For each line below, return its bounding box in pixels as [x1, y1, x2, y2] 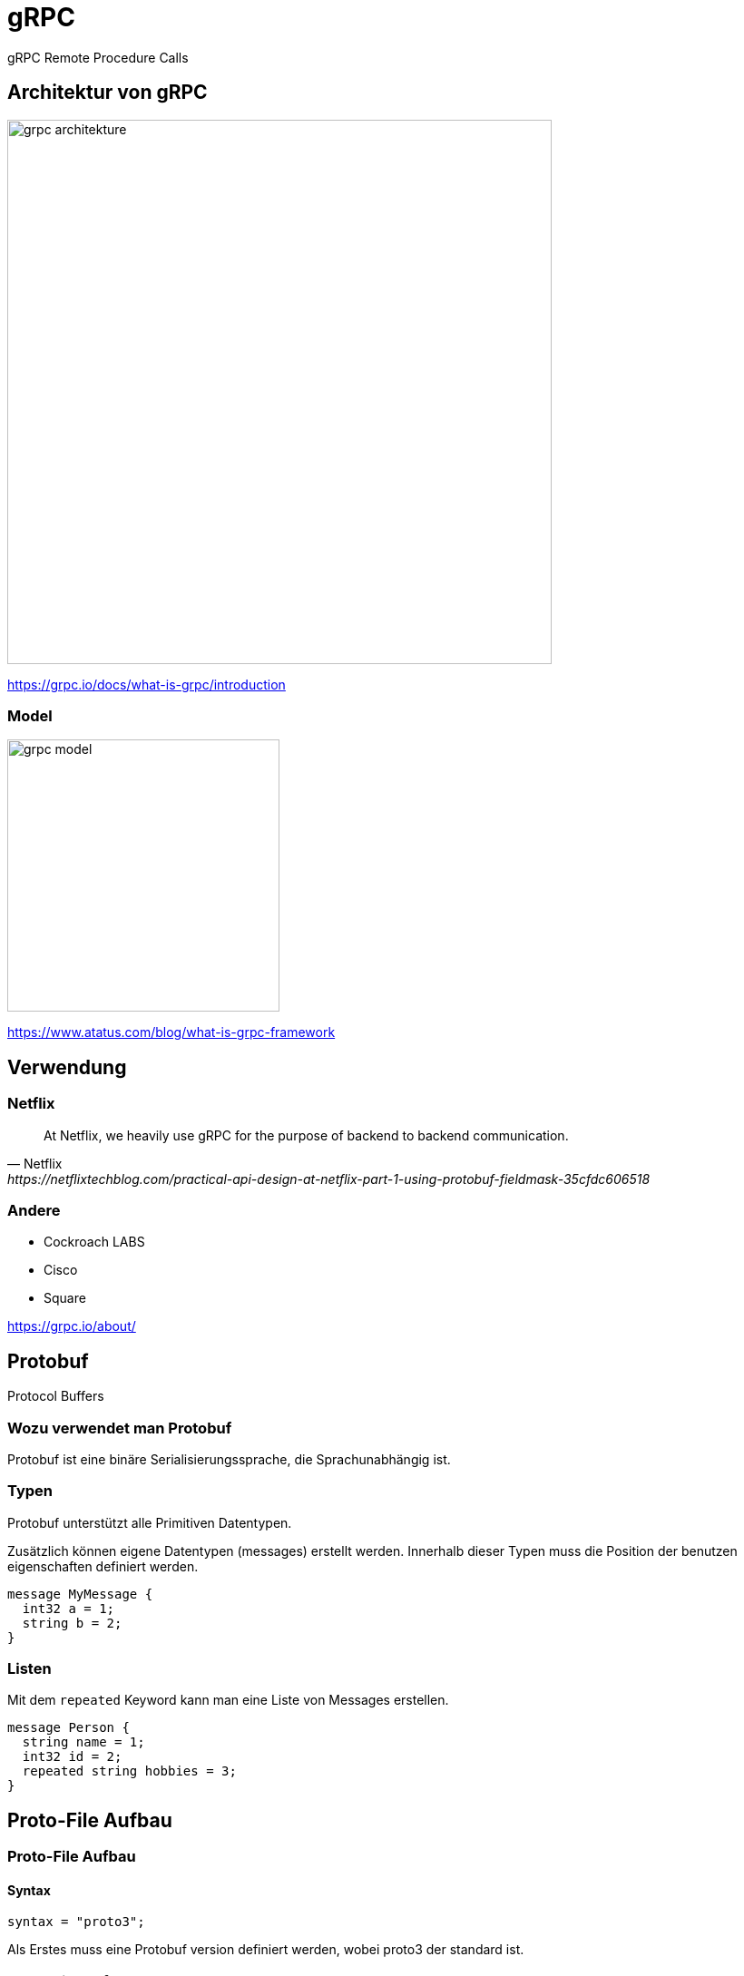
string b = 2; [22, 1615, 122, 1630]
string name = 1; [22, 1735, 145, 1750]
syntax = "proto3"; [7, 1914, 145, 1930]
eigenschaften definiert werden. [7, 1558, 199, 1574]
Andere [7, 1200, 61, 1219]
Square [44, 1290, 86, 1306]
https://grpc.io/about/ [7, 1318, 136, 1335]
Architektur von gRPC [7, 81, 208, 104]
